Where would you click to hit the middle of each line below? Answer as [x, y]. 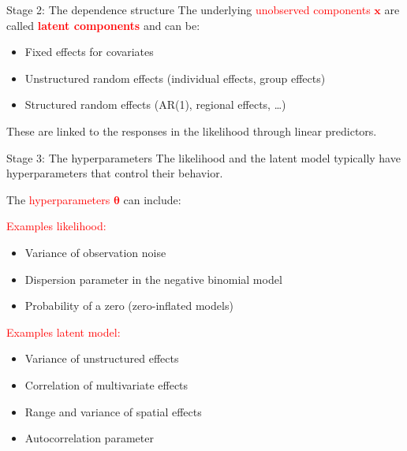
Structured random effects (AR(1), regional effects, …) [155, 104]
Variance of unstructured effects [102, 358]
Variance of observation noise [95, 252]
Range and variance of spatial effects [113, 411]
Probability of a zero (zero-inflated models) [129, 306]
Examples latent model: [63, 332]
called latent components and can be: [103, 25]
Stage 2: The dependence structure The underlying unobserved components [189, 9]
